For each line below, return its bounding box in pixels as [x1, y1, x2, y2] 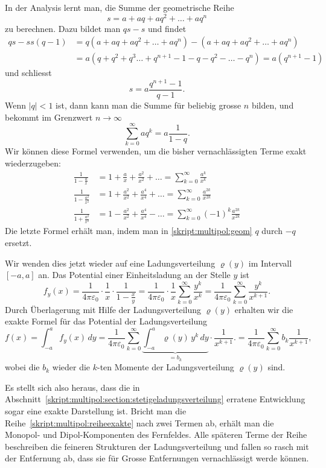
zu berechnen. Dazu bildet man [5, 22, 121, 34]
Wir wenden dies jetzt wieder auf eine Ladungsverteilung [5, 256, 216, 269]
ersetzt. [5, 236, 32, 249]
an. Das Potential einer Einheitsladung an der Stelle [38, 268, 231, 281]
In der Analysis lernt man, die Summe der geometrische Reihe [5, 1, 234, 13]
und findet [148, 22, 187, 34]
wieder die [52, 361, 91, 373]
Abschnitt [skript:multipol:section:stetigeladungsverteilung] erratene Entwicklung [5, 393, 305, 405]
